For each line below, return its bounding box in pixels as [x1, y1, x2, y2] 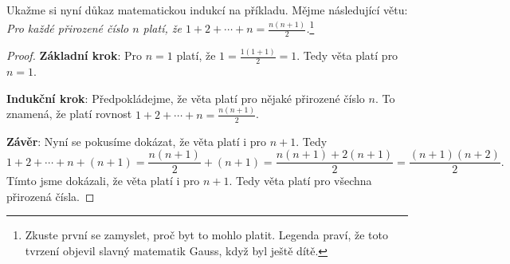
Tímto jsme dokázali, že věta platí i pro [6, 172, 200, 189]
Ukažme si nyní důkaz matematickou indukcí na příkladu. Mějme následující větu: [6, 2, 408, 18]
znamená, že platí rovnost [6, 105, 132, 122]
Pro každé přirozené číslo [6, 20, 129, 37]
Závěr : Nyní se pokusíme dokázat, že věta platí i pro [6, 132, 267, 149]
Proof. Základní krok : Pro [6, 47, 143, 64]
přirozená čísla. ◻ [6, 187, 95, 204]
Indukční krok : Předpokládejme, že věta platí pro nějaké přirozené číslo [6, 89, 365, 106]
